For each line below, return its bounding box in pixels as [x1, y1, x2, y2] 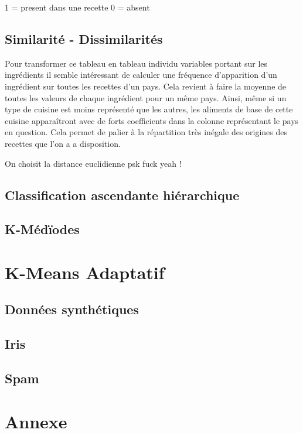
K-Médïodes [5, 220, 80, 238]
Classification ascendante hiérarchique [5, 185, 240, 204]
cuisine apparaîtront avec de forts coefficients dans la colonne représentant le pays [5, 114, 299, 126]
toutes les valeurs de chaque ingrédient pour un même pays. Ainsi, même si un [5, 91, 287, 104]
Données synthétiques [5, 300, 139, 318]
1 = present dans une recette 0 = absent [5, 1, 150, 13]
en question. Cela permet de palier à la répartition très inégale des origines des [5, 126, 288, 138]
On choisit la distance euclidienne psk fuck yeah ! [5, 157, 182, 169]
